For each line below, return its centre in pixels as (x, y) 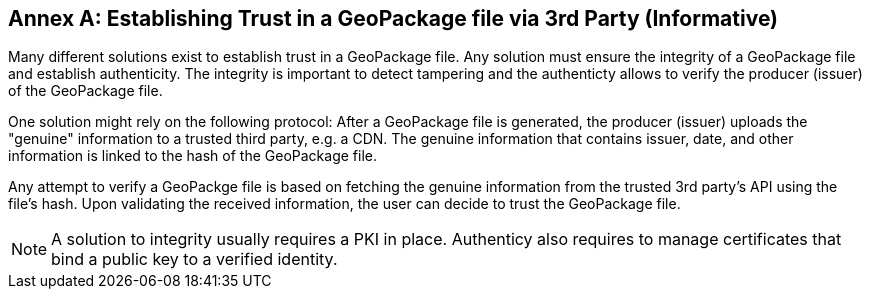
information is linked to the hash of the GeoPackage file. (192, 156)
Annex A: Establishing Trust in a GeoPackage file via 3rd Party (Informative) (393, 18)
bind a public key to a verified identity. (194, 259)
